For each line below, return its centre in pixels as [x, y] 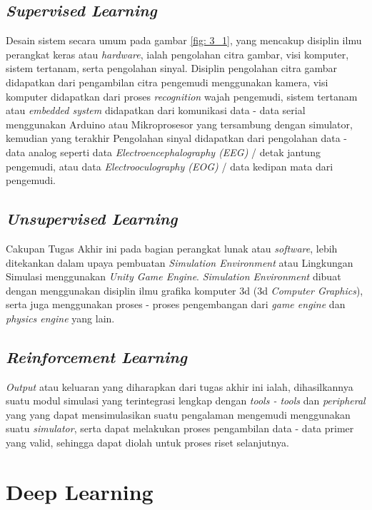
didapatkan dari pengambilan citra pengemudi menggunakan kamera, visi [167, 82]
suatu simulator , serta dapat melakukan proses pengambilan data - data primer [180, 428]
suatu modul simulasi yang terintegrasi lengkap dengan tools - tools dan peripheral [186, 401]
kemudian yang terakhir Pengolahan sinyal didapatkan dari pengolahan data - [177, 138]
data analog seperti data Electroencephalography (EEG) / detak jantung [163, 152]
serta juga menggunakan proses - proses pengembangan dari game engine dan [176, 304]
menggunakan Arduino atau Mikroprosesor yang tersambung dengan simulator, [179, 124]
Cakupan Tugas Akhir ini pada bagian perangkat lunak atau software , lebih [172, 248]
